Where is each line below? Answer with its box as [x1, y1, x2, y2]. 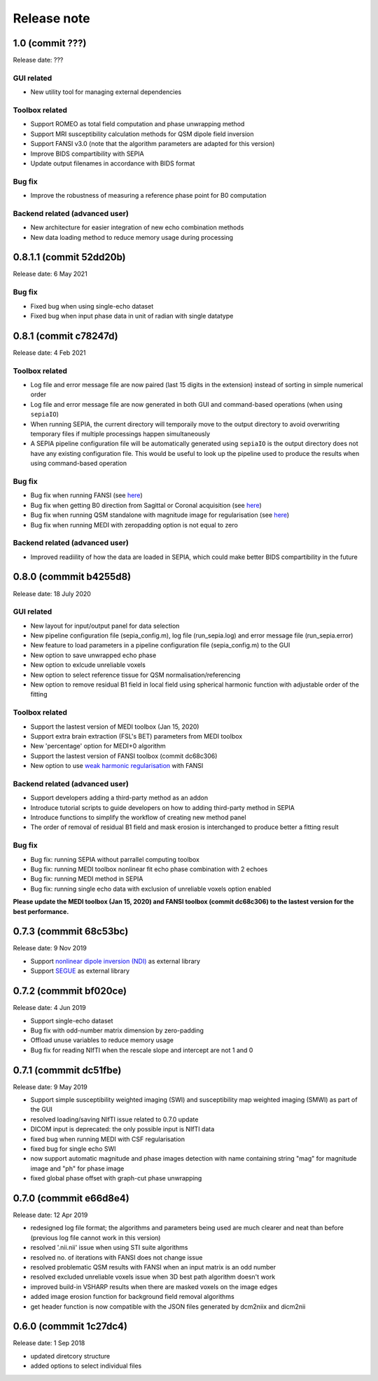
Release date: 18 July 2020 [13, 589, 91, 598]
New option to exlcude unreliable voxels [30, 661, 146, 669]
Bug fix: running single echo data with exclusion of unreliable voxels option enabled [30, 884, 272, 893]
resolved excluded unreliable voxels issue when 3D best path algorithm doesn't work [30, 1273, 276, 1281]
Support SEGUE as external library [30, 966, 129, 975]
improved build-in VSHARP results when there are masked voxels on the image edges [30, 1282, 278, 1291]
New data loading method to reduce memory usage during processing [30, 233, 234, 241]
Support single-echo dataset [30, 1016, 113, 1025]
